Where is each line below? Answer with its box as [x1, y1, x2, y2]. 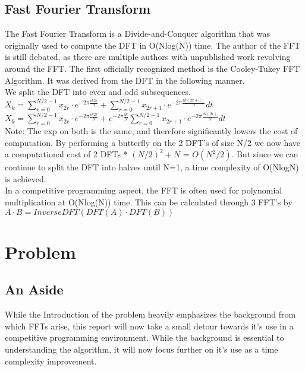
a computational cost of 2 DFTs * [5, 148, 128, 160]
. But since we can [231, 148, 298, 160]
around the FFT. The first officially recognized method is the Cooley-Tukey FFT [5, 62, 300, 74]
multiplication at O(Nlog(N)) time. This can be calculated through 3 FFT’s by [5, 196, 293, 208]
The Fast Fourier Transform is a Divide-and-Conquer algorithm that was [5, 27, 271, 40]
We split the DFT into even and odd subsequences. [5, 85, 191, 98]
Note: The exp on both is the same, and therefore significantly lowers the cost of [5, 125, 298, 137]
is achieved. [5, 172, 46, 185]
